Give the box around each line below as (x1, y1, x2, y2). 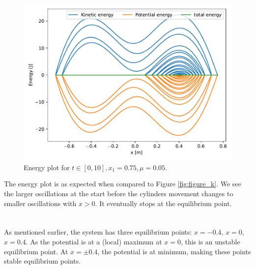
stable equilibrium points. (4, 256, 81, 266)
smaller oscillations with (4, 198, 77, 208)
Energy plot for (24, 162, 70, 172)
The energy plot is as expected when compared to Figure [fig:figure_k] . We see (4, 179, 241, 189)
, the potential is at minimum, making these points (97, 246, 251, 256)
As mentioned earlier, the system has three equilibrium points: (4, 227, 192, 237)
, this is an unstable (180, 236, 240, 246)
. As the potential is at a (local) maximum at (26, 236, 162, 246)
